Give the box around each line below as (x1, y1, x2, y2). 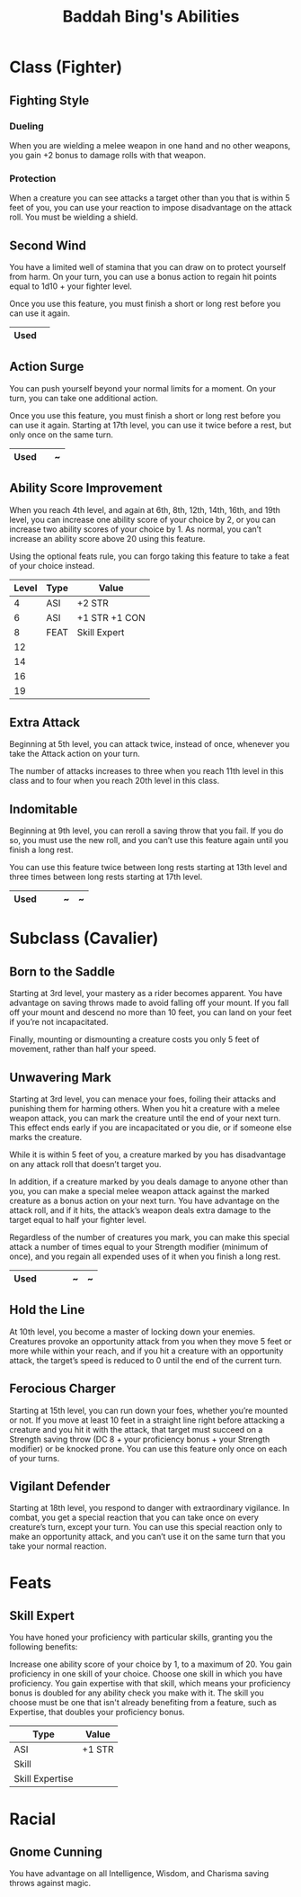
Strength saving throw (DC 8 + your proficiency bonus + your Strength (9, 1434, 270, 1444)
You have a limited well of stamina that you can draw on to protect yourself (9, 261, 287, 272)
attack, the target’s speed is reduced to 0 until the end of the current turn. (9, 1354, 282, 1365)
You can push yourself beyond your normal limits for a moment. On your (9, 382, 277, 393)
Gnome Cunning (9, 1845, 103, 1860)
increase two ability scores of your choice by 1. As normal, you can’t (9, 524, 262, 535)
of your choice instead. (9, 560, 95, 571)
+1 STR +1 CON (76, 611, 146, 624)
